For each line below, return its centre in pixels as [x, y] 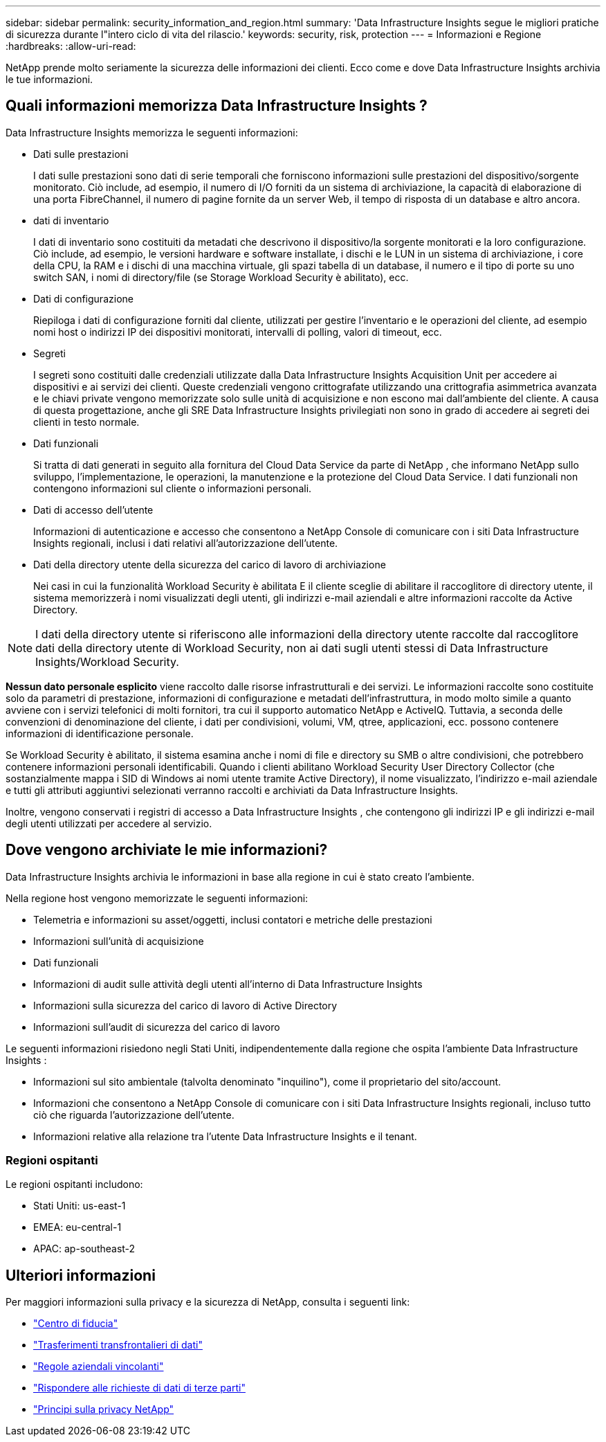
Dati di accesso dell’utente [93, 510]
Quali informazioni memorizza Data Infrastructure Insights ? [217, 106]
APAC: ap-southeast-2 [84, 1249]
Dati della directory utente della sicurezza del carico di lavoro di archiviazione [210, 564]
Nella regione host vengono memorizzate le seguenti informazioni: [157, 898]
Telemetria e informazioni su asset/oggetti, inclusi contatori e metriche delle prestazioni [233, 919]
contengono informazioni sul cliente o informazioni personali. [173, 488]
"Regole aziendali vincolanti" [99, 1367]
